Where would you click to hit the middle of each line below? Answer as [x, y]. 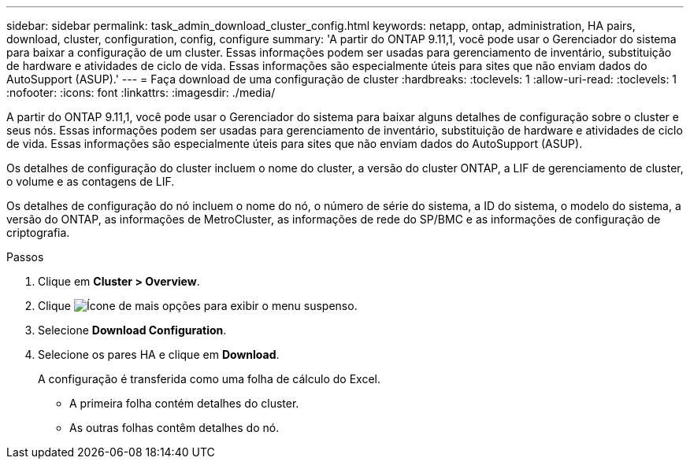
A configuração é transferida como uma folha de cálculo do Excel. [209, 379]
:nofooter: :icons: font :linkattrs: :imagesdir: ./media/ [141, 92]
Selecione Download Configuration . [132, 330]
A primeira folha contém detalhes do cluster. [184, 403]
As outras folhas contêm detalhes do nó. [174, 428]
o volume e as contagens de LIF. [91, 181]
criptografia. [38, 232]
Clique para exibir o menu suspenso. [198, 306]
